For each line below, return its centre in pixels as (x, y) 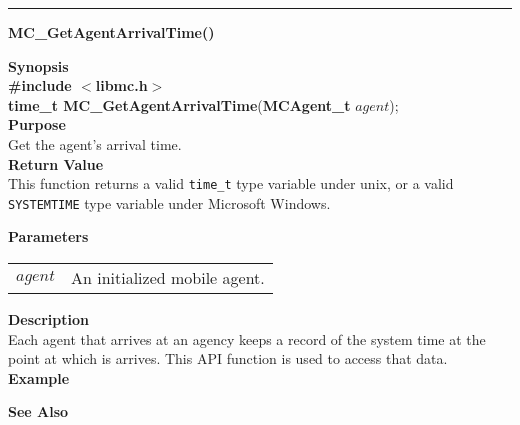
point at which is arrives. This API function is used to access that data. (228, 358)
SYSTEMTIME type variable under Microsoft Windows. (169, 202)
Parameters (48, 236)
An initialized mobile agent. (167, 278)
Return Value (56, 163)
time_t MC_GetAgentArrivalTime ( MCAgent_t (179, 104)
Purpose (37, 124)
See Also (38, 411)
